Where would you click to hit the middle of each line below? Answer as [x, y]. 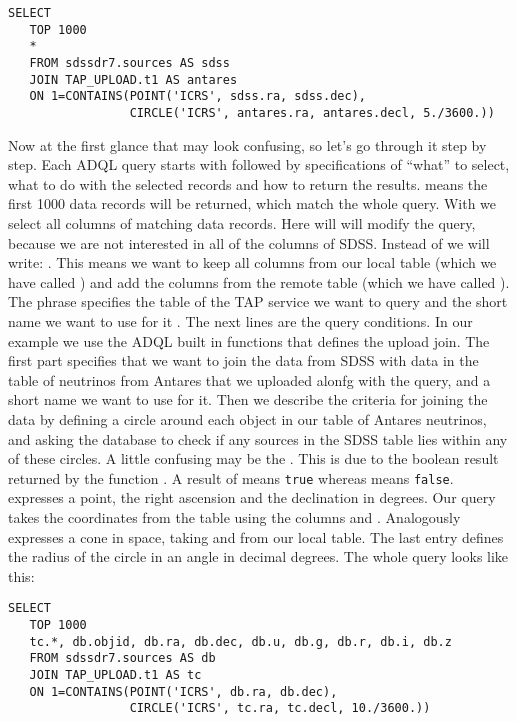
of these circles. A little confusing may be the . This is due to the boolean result [253, 458]
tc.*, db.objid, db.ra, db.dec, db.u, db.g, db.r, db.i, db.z [240, 641]
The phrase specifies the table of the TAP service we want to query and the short [258, 301]
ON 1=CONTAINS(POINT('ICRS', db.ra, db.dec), [183, 691]
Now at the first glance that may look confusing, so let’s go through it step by [247, 144]
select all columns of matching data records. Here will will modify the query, [242, 222]
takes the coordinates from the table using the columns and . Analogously [234, 516]
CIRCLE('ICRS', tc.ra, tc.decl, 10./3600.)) [280, 708]
